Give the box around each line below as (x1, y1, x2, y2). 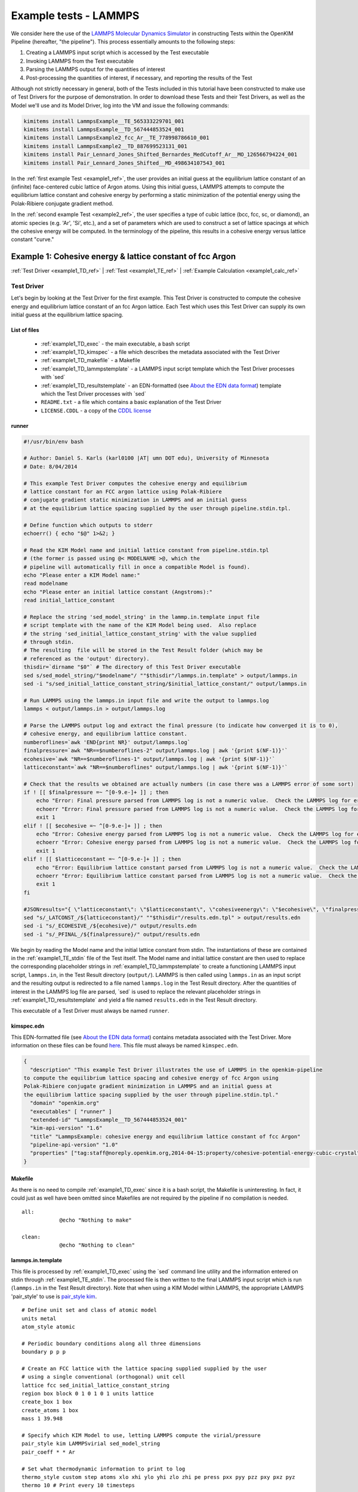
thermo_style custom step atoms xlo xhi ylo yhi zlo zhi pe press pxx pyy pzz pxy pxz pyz (21, 1473, 295, 1480)
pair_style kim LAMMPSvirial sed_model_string (21, 1440, 161, 1447)
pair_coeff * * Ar (21, 1448, 76, 1456)
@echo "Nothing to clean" (59, 1242, 135, 1249)
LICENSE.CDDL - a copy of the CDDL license (41, 406, 152, 414)
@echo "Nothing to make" (59, 1217, 132, 1223)
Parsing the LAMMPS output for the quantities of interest (26, 66, 165, 73)
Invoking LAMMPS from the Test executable (26, 57, 134, 64)
